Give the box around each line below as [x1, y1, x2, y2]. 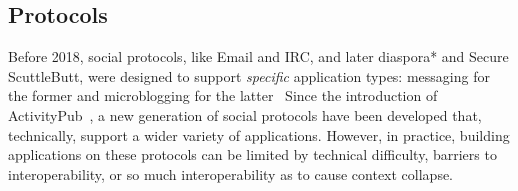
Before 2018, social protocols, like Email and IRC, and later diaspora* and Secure [8, 46, 509, 67]
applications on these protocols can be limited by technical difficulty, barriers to [8, 144, 497, 165]
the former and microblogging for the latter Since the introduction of [8, 85, 438, 106]
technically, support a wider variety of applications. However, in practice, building [8, 124, 510, 145]
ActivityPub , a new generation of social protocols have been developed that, [8, 104, 482, 125]
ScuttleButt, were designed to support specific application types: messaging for [8, 65, 490, 86]
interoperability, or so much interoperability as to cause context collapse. [8, 163, 454, 184]
